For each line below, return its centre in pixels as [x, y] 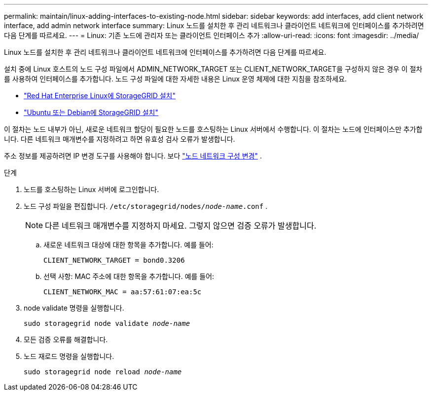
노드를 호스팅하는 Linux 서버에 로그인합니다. [91, 189]
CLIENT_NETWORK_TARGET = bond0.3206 [114, 260]
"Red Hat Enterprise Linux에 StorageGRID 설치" [100, 96]
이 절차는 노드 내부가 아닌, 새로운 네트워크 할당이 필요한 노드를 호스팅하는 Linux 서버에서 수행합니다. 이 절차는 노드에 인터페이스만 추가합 [213, 129]
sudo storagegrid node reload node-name [103, 372]
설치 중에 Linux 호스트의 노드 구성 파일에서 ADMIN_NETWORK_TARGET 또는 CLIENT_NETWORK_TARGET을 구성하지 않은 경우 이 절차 [213, 69]
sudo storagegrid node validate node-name [107, 323]
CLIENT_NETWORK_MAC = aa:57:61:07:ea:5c [123, 292]
